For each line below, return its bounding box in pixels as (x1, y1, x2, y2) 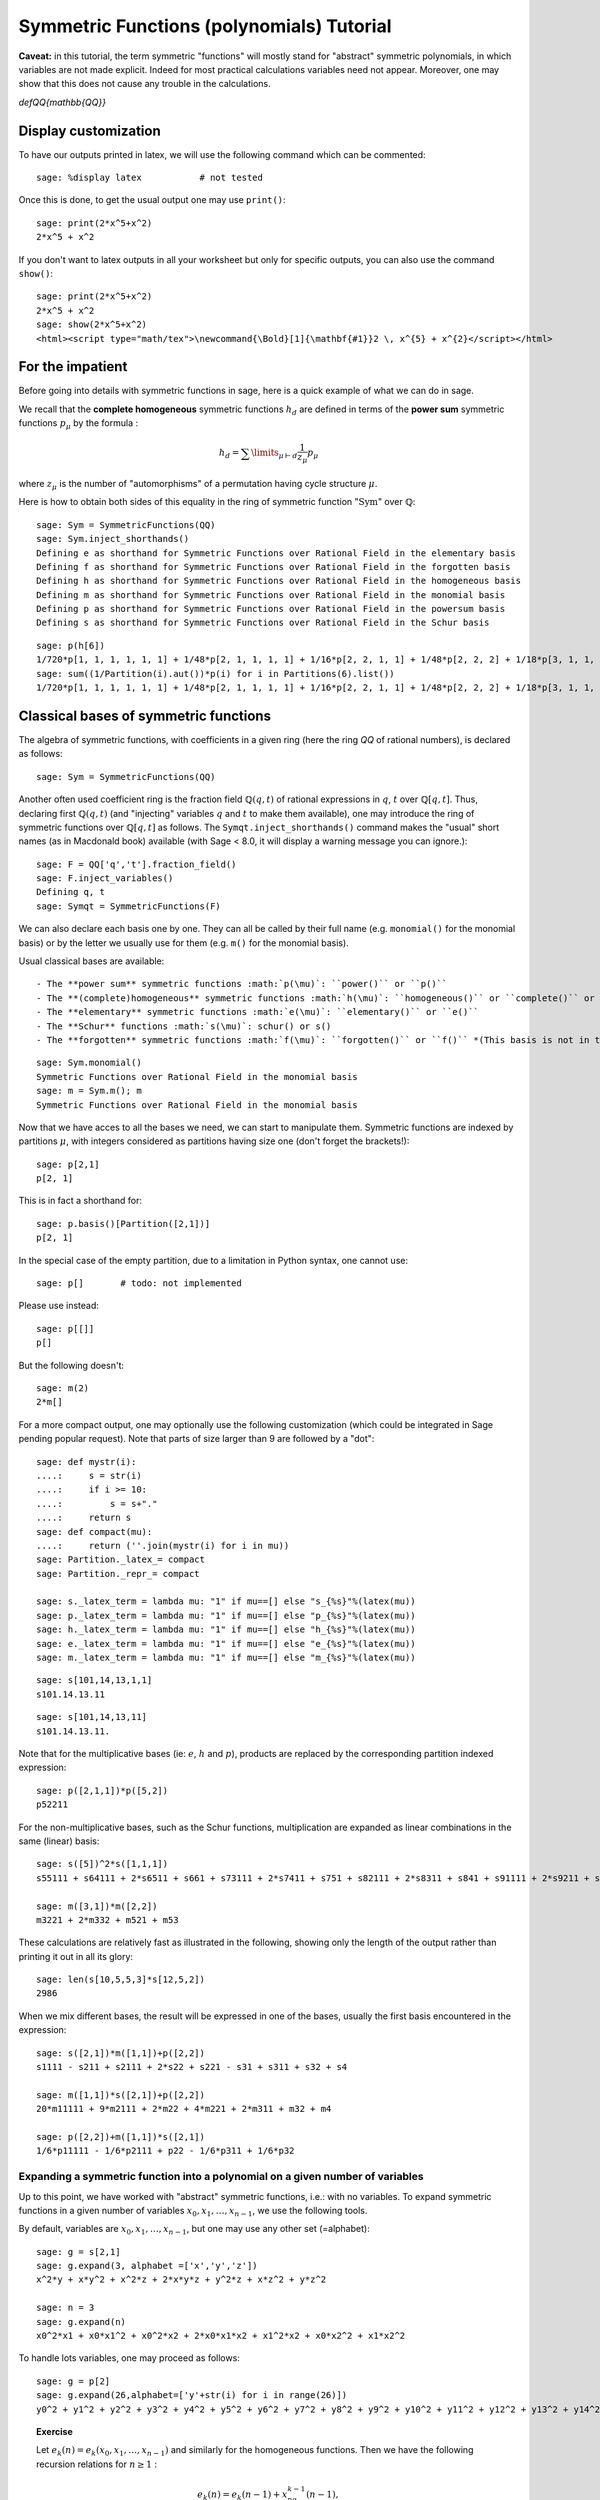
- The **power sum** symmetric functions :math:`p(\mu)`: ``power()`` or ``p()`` (36, 978, 448, 990)
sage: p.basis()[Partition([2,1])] (36, 1218, 211, 1229)
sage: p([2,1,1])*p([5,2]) (36, 1785, 169, 1796)
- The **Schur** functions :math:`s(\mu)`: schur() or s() (36, 1020, 332, 1032)
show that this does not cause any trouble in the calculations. (18, 78, 272, 90)
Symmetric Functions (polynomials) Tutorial (18, 15, 392, 37)
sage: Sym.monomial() (36, 1057, 142, 1069)
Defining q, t (36, 886, 105, 898)
